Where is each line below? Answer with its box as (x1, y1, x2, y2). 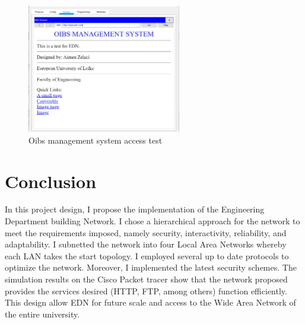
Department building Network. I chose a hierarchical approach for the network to (5, 215, 300, 227)
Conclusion (5, 169, 97, 193)
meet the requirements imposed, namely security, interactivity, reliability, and (5, 226, 287, 239)
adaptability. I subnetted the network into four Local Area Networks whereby (5, 238, 287, 250)
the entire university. (5, 307, 80, 320)
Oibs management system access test (28, 134, 163, 146)
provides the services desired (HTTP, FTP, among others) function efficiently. (5, 284, 287, 297)
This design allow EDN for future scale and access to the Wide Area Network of (5, 296, 296, 309)
